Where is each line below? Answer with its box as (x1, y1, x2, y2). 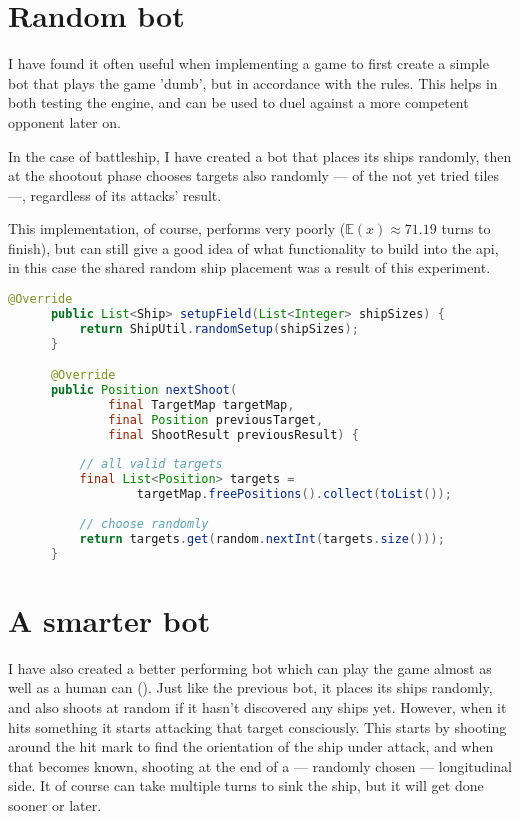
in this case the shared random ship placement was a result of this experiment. (8, 257, 491, 278)
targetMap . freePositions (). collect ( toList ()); (136, 487, 452, 502)
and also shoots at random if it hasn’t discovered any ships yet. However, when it (8, 696, 507, 717)
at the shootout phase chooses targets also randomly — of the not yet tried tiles (8, 165, 500, 186)
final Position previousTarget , (108, 412, 324, 427)
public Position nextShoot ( (50, 383, 238, 398)
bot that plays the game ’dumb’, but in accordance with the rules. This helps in (8, 72, 498, 93)
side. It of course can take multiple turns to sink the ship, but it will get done (8, 775, 484, 796)
